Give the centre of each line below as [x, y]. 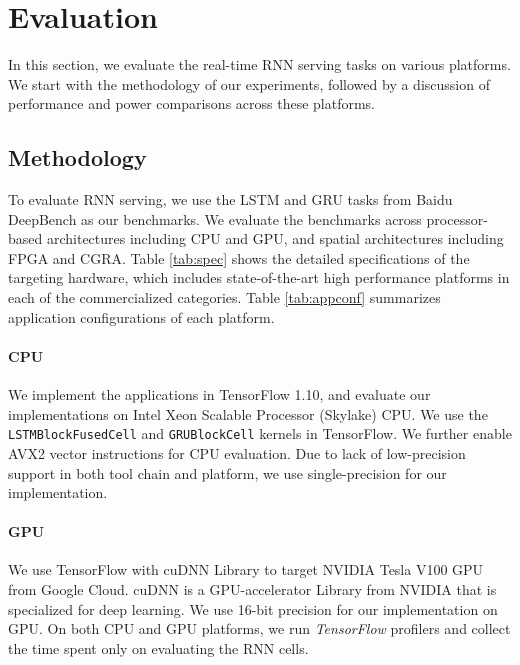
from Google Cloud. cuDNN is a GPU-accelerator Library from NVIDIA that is [252, 589]
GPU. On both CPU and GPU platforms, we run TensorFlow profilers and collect [259, 628]
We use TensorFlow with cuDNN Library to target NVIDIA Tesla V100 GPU [246, 569]
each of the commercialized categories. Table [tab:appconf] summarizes [224, 297]
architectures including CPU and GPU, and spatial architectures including [275, 238]
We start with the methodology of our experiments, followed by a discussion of [249, 83]
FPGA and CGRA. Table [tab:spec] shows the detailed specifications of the [239, 257]
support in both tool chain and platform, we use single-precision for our [227, 472]
